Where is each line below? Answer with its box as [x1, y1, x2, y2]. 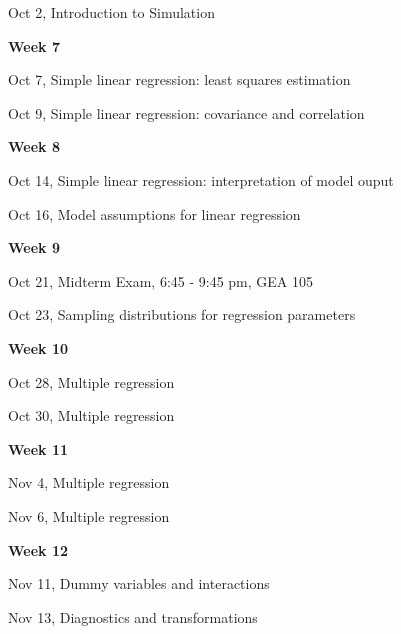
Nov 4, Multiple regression [8, 472, 170, 493]
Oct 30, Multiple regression [8, 405, 175, 426]
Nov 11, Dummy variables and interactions [8, 573, 270, 594]
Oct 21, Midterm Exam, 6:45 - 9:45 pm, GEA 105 [8, 270, 314, 291]
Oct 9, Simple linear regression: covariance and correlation [8, 102, 365, 123]
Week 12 [8, 539, 69, 560]
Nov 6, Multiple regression [8, 505, 170, 526]
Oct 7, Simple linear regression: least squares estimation [8, 69, 351, 90]
